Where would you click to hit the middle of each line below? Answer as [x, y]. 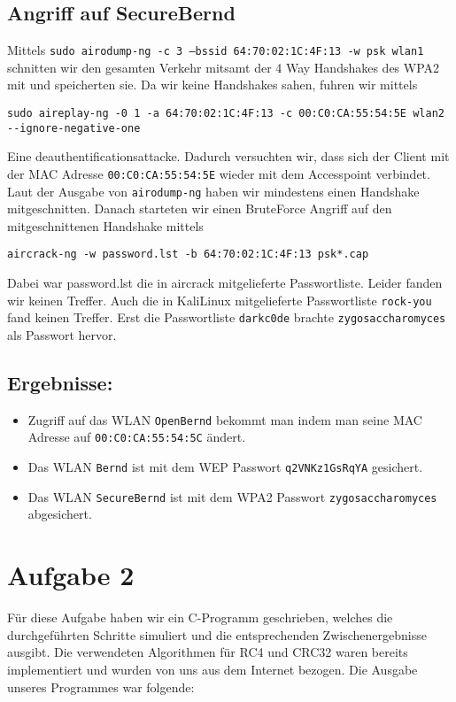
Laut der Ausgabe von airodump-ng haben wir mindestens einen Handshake [213, 191]
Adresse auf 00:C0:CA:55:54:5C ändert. [137, 437]
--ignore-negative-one [74, 128]
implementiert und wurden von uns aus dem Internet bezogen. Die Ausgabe [213, 669]
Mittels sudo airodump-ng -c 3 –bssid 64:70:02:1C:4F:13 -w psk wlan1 [216, 50]
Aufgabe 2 [71, 575]
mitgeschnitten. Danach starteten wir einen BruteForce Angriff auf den [200, 208]
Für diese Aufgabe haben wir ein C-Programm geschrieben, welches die [200, 617]
